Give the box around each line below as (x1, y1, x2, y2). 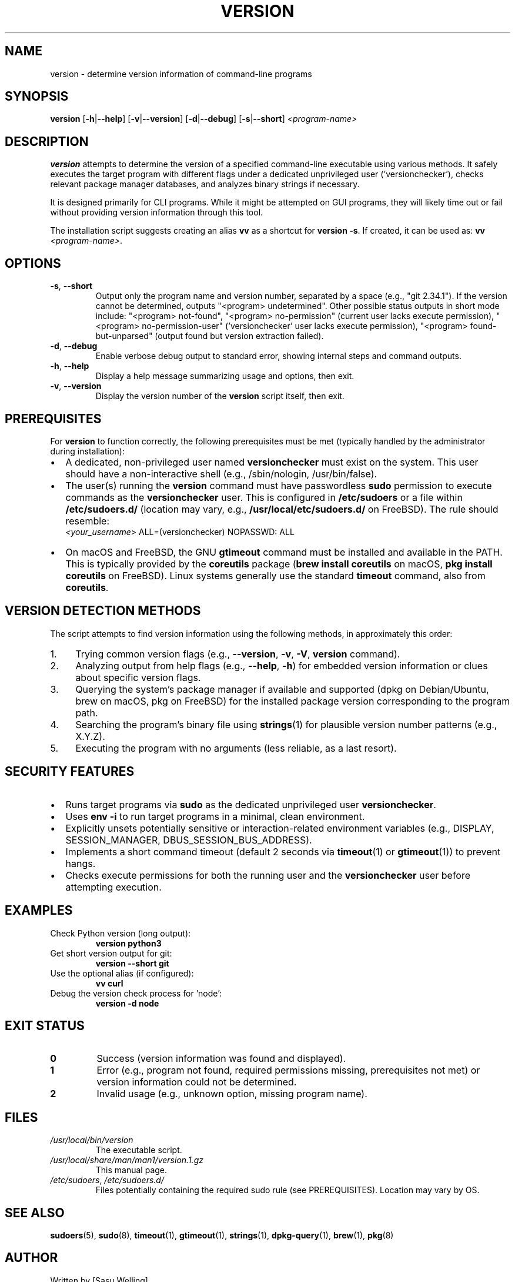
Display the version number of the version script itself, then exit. (95, 391, 345, 401)
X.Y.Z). (75, 730, 105, 742)
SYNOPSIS (5, 89, 69, 104)
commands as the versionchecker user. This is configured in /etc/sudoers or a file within (65, 491, 463, 503)
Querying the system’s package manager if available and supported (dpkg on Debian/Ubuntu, (75, 683, 489, 695)
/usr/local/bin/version (50, 1135, 133, 1145)
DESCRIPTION (5, 134, 89, 149)
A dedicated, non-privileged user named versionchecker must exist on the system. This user (65, 456, 479, 468)
